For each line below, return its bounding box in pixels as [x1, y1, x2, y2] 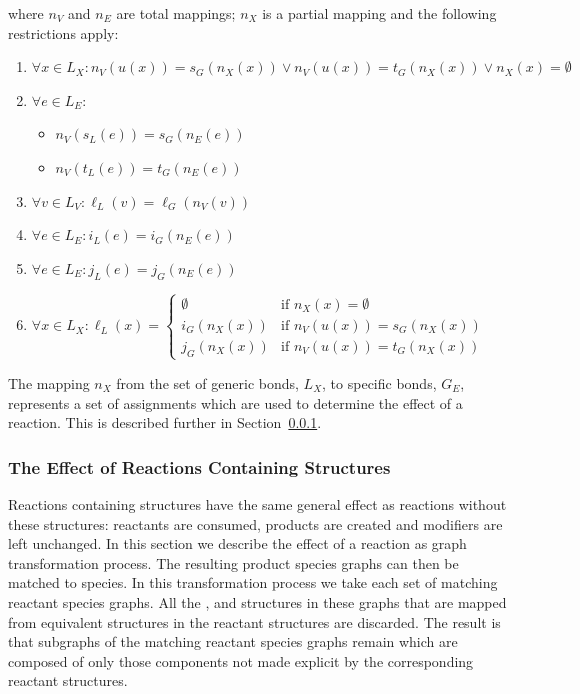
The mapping [8, 372, 90, 393]
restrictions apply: [8, 22, 119, 43]
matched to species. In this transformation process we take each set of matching [8, 572, 498, 593]
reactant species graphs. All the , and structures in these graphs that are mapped [8, 591, 507, 612]
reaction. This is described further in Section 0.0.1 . [8, 412, 322, 433]
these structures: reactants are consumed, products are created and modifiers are [8, 513, 503, 534]
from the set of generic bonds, [116, 372, 299, 393]
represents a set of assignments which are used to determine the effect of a [8, 392, 463, 413]
